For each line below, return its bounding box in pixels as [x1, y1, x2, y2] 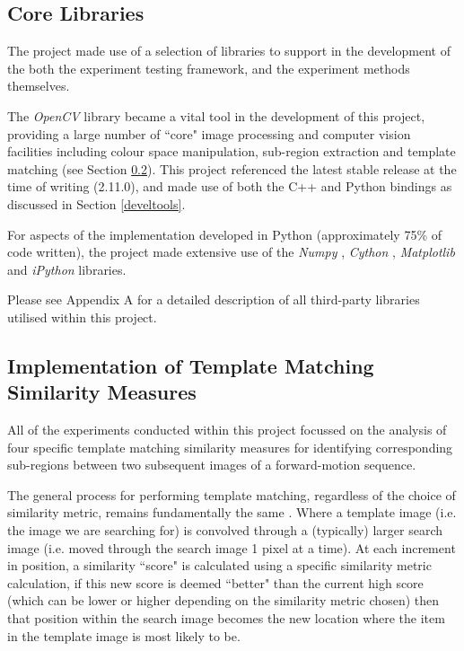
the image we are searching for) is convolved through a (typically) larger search [7, 521, 443, 540]
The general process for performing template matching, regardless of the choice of [7, 485, 456, 504]
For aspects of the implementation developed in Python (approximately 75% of [7, 224, 442, 243]
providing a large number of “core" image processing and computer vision [7, 124, 411, 143]
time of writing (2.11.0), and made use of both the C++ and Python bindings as [7, 177, 452, 196]
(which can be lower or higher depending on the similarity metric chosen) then [7, 591, 440, 610]
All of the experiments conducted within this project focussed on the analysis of [7, 420, 447, 439]
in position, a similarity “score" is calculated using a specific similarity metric [7, 556, 432, 575]
